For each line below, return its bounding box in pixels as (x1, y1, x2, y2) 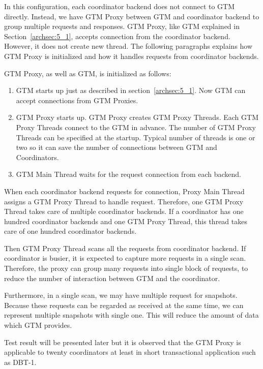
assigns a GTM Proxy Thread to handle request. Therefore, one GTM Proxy (4, 196, 244, 206)
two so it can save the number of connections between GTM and (16, 142, 217, 152)
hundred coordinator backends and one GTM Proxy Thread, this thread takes (4, 216, 247, 226)
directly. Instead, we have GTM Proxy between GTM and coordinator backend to (4, 11, 259, 21)
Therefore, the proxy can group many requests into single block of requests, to (4, 263, 248, 273)
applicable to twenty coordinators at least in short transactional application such (4, 347, 256, 357)
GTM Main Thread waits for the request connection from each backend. (16, 169, 241, 179)
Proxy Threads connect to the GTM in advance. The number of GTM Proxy (16, 121, 256, 132)
